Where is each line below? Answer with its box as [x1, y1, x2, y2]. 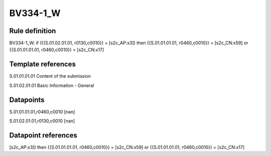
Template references [9, 60, 76, 69]
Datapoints [9, 95, 45, 104]
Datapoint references [9, 131, 78, 139]
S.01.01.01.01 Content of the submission [9, 73, 91, 79]
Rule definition [9, 27, 56, 35]
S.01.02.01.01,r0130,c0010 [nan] [9, 118, 75, 124]
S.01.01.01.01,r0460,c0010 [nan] [9, 108, 75, 115]
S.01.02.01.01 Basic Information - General [9, 82, 94, 88]
